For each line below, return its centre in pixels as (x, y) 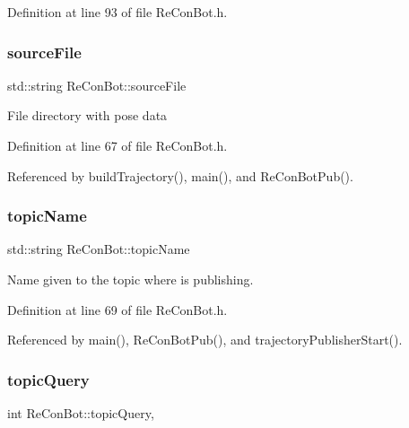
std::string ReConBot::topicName (99, 249)
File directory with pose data (87, 115)
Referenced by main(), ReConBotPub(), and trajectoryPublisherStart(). (205, 340)
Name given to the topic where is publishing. (131, 279)
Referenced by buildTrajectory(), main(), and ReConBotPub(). (180, 175)
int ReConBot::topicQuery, (81, 413)
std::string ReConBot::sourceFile (97, 85)
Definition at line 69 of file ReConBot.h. (117, 309)
